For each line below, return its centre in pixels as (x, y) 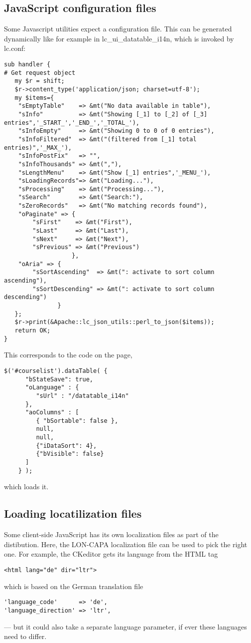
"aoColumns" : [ (52, 413)
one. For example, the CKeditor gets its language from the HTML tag (111, 554)
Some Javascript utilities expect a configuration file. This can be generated (118, 29)
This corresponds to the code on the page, (68, 355)
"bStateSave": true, (59, 379)
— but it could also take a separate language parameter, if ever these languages (125, 626)
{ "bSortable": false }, (77, 421)
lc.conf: (15, 48)
